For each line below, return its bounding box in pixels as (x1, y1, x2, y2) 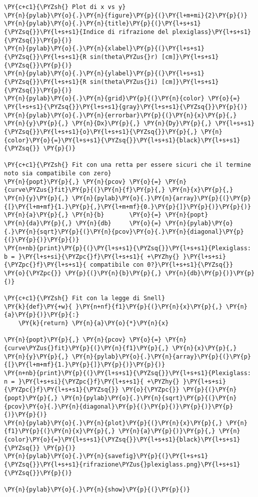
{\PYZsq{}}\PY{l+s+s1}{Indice (4, 28, 104, 35)
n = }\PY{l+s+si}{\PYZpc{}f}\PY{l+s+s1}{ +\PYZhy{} (4, 378, 179, 385)
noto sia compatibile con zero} (4, 170, 111, 177)
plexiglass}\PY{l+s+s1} (172, 28, 251, 35)
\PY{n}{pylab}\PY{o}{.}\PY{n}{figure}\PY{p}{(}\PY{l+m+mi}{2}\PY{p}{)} (4, 11, 247, 19)
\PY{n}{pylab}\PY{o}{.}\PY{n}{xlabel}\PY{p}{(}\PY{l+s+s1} (4, 45, 204, 52)
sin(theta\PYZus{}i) (89, 78, 158, 85)
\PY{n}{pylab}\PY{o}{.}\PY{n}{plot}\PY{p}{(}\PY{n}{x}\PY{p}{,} (4, 419, 222, 427)
